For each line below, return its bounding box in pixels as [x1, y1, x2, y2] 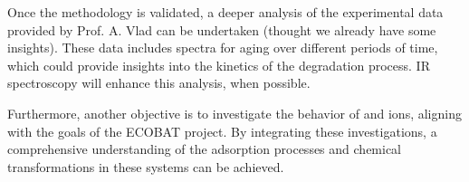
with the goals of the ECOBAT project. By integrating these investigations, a [7, 121, 437, 140]
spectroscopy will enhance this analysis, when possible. [7, 73, 311, 92]
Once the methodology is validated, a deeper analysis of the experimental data [7, 3, 444, 21]
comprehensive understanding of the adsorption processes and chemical [7, 139, 402, 158]
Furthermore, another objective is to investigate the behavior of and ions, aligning [7, 103, 462, 122]
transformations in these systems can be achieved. [7, 157, 284, 176]
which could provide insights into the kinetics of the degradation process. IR [7, 55, 430, 74]
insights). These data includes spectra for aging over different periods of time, [7, 38, 438, 57]
